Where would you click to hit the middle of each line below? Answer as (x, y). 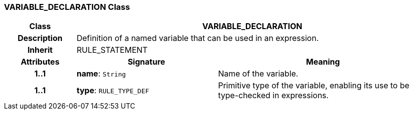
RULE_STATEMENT (112, 50)
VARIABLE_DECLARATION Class (67, 7)
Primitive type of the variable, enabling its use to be (314, 86)
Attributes (40, 62)
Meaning (323, 62)
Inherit (40, 50)
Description (40, 38)
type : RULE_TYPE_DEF (113, 91)
